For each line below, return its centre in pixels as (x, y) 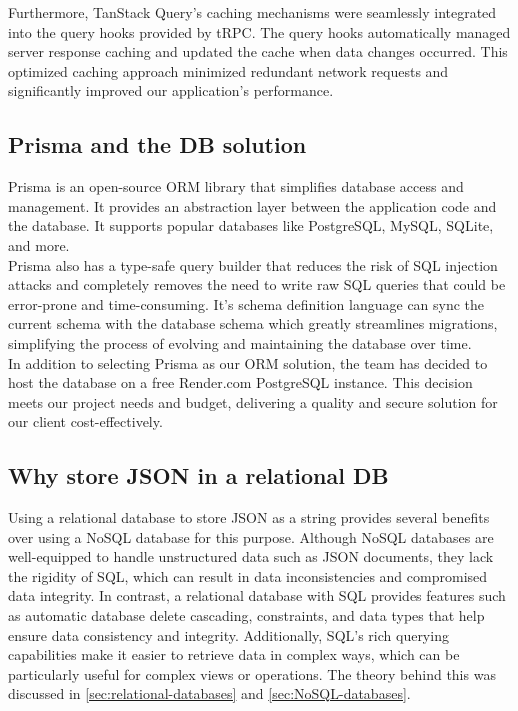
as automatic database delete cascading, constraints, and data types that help (246, 615)
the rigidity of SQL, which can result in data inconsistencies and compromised (248, 575)
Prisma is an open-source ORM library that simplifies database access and (236, 186)
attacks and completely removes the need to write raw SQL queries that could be (257, 284)
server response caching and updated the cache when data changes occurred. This (258, 51)
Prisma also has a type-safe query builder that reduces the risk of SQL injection (253, 264)
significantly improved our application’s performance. (171, 90)
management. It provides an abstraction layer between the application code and (252, 205)
